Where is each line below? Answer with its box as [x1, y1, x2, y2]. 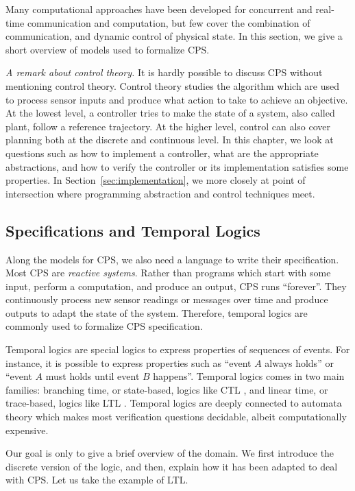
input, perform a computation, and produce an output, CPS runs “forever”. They [5, 278, 347, 293]
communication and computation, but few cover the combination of [27, 15, 310, 29]
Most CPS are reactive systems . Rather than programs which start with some [5, 265, 331, 280]
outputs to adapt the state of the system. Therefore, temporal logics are [5, 305, 308, 320]
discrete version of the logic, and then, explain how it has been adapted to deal [5, 459, 338, 473]
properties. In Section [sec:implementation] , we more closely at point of [5, 173, 306, 187]
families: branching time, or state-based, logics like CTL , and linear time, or [5, 382, 328, 396]
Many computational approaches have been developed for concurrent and [5, 2, 313, 16]
